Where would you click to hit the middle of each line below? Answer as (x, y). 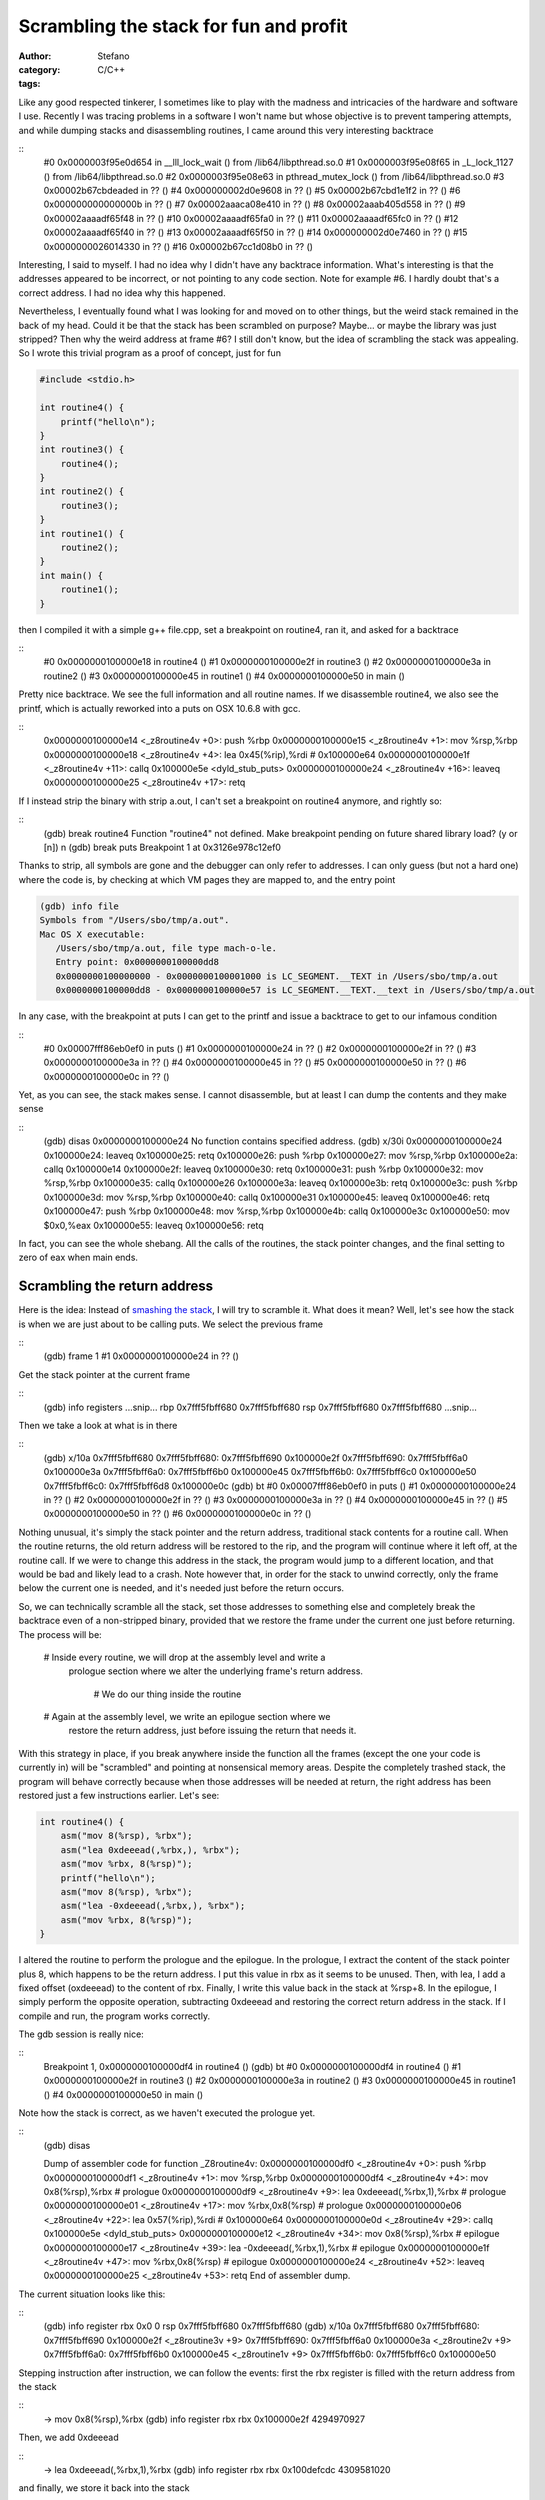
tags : (29, 84)
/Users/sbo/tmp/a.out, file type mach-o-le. (166, 948)
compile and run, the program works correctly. (114, 2016)
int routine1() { (82, 533)
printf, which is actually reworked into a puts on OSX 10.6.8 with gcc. (159, 708)
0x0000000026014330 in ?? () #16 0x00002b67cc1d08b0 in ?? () (178, 246)
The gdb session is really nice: (81, 2034)
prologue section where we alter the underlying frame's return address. (216, 1671)
